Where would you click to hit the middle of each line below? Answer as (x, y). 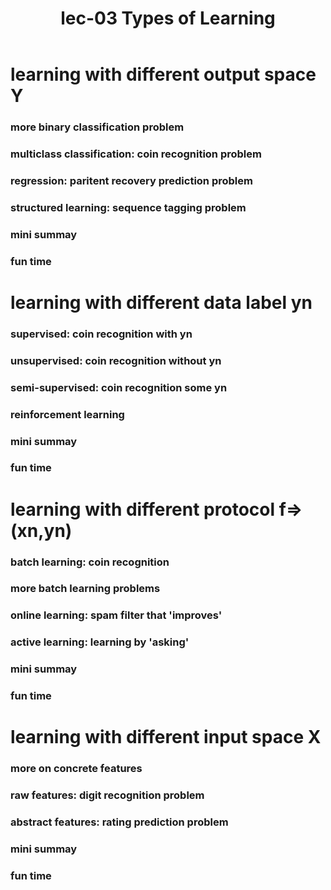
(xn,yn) (41, 530)
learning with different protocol (143, 509)
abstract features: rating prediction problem (119, 822)
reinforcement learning (67, 414)
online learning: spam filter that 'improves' (116, 615)
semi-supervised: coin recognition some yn (119, 387)
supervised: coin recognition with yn (101, 334)
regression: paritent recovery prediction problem (131, 180)
